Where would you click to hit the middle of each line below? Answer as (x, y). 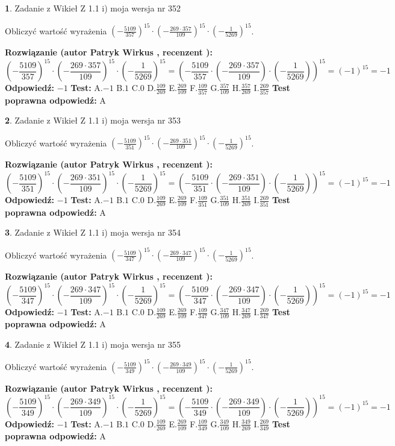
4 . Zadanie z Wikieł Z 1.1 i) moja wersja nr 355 (93, 344)
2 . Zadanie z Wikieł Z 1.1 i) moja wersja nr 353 (93, 120)
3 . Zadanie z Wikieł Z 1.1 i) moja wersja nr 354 (93, 232)
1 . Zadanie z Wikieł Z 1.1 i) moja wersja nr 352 (93, 8)
